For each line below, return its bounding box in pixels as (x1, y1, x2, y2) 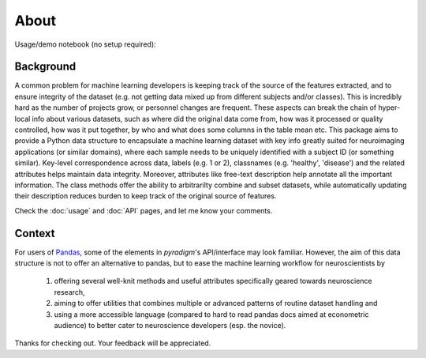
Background (14, 60, 77, 73)
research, (54, 287, 86, 296)
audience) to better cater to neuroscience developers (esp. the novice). (54, 321, 286, 330)
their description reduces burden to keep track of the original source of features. (14, 191, 277, 201)
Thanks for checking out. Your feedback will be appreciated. (14, 338, 211, 348)
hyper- (378, 103, 401, 112)
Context (14, 226, 55, 240)
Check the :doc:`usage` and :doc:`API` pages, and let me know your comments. (14, 205, 273, 215)
